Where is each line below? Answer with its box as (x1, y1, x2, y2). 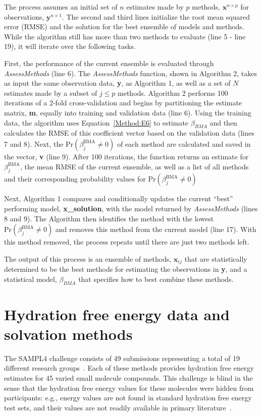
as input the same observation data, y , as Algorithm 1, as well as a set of (4, 78, 231, 88)
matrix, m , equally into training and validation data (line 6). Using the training (4, 107, 251, 117)
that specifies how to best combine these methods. (78, 273, 234, 284)
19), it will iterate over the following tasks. (4, 41, 136, 51)
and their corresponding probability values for (4, 173, 146, 184)
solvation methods (4, 323, 133, 344)
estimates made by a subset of (4, 87, 97, 98)
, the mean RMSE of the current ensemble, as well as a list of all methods (20, 161, 249, 171)
